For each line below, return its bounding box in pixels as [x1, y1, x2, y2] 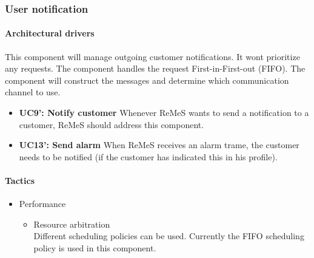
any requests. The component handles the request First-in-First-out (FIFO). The [5, 62, 306, 75]
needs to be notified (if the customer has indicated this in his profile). [19, 150, 278, 163]
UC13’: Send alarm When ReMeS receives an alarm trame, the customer [19, 138, 299, 151]
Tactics [5, 174, 35, 186]
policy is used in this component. [33, 241, 156, 254]
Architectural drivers [5, 27, 95, 39]
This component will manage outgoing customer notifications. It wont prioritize [5, 50, 300, 63]
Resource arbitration [33, 217, 110, 230]
